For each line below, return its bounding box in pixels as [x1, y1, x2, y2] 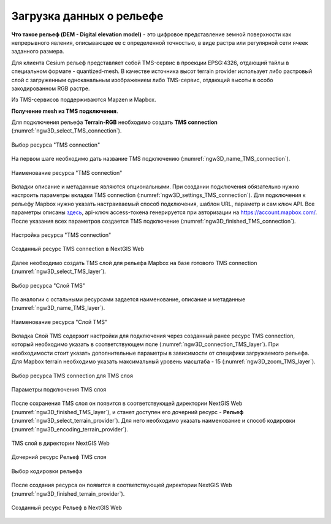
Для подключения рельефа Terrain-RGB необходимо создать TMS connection [11, 118, 218, 126]
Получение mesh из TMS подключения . [11, 107, 118, 115]
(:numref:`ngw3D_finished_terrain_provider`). [11, 490, 125, 497]
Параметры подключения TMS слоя [11, 386, 107, 393]
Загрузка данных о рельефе [11, 9, 164, 23]
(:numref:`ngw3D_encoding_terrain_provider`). [11, 425, 129, 433]
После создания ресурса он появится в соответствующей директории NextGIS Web [11, 482, 232, 489]
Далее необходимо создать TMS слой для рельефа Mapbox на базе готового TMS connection [11, 259, 257, 266]
